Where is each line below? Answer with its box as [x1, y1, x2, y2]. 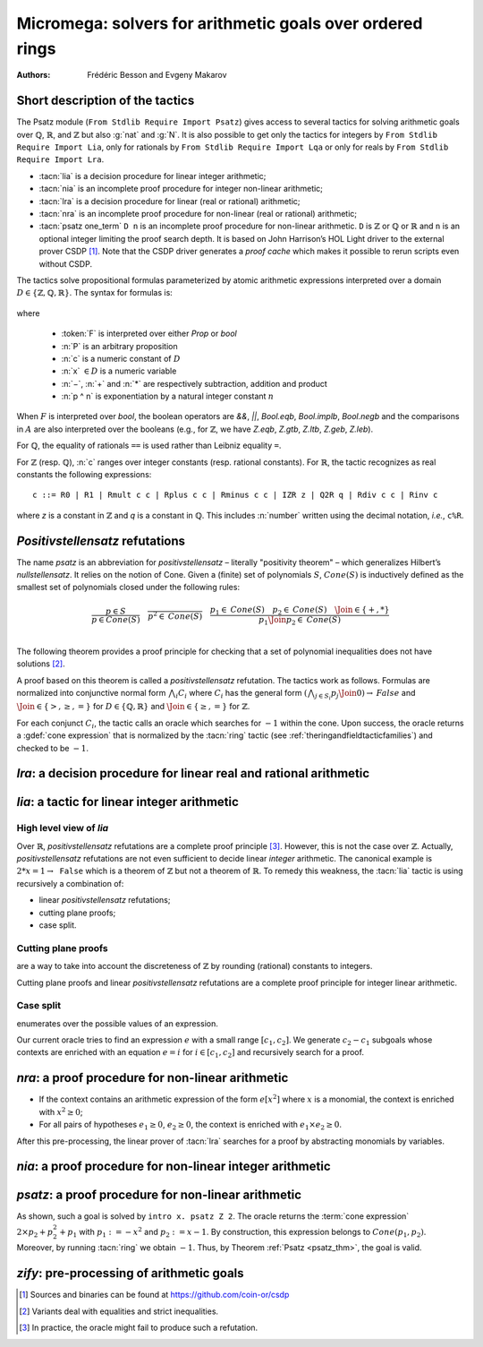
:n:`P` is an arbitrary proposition [61, 340, 178, 351]
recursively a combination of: [16, 878, 124, 888]
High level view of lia [16, 822, 109, 835]
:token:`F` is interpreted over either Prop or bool [61, 328, 237, 339]
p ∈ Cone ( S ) [90, 614, 140, 625]
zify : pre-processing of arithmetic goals [16, 1265, 245, 1281]
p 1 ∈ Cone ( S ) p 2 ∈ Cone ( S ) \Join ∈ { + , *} [209, 605, 390, 617]
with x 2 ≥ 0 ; [38, 1106, 83, 1117]
